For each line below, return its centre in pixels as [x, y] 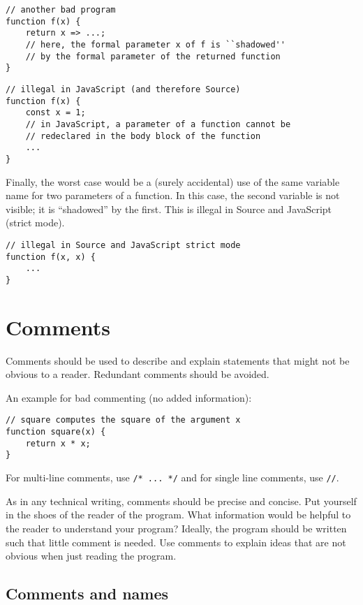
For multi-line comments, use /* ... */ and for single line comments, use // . [172, 478]
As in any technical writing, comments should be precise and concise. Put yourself [181, 501]
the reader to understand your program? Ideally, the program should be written [176, 528]
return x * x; [58, 443]
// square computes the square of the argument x [123, 420]
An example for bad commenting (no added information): [129, 397]
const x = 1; [55, 113]
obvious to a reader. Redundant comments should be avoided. [138, 374]
